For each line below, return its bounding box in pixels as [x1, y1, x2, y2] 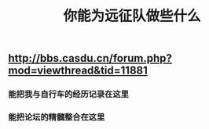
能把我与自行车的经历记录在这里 [8, 89, 130, 100]
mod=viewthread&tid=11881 [8, 64, 148, 77]
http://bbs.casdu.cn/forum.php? [8, 52, 173, 65]
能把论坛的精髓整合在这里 [8, 112, 105, 123]
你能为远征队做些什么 [62, 7, 201, 25]
